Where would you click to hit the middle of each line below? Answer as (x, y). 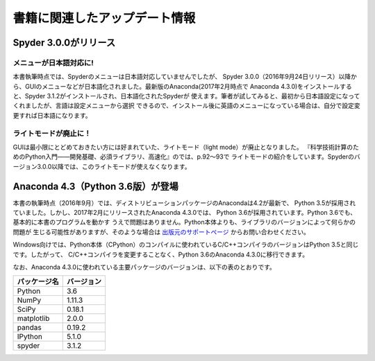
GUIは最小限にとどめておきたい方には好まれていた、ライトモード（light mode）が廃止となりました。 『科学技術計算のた (186, 147)
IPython (30, 337)
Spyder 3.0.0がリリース (64, 43)
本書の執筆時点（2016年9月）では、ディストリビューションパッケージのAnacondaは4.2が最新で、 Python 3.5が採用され (184, 203)
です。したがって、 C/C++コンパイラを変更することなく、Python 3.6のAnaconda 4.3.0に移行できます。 (161, 254)
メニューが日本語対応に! (53, 62)
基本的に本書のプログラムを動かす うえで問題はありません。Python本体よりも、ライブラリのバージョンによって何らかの (184, 222)
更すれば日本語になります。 (52, 115)
